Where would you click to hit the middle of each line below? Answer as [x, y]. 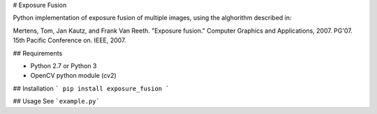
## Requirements [38, 53]
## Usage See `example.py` [57, 101]
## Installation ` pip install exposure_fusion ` [91, 88]
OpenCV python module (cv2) [73, 76]
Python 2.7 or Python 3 [64, 65]
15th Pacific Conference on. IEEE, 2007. [69, 40]
